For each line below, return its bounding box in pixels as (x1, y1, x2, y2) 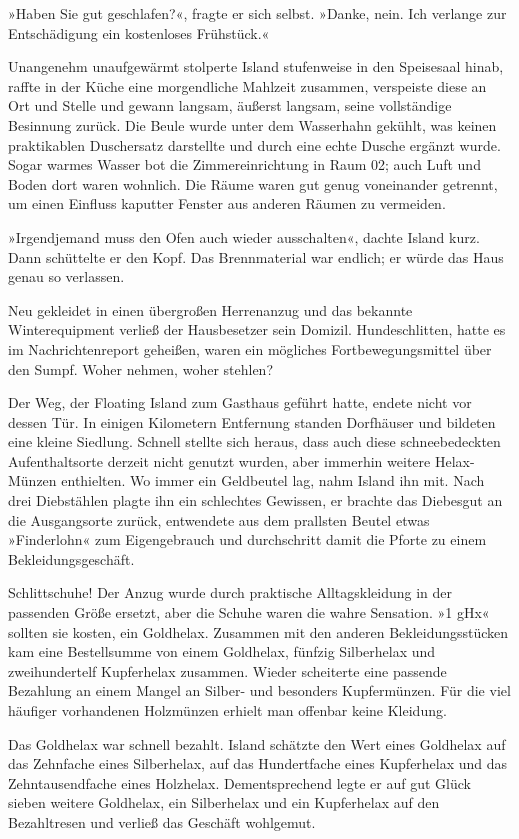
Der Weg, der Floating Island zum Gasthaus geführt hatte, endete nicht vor (8, 392, 472, 413)
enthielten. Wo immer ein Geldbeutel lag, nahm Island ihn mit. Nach (61, 470, 485, 491)
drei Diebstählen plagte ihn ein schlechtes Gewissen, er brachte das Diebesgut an (8, 490, 503, 511)
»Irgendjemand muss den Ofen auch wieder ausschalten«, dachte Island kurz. (8, 226, 480, 247)
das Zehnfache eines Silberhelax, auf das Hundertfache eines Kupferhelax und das (8, 753, 508, 774)
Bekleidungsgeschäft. (8, 548, 135, 569)
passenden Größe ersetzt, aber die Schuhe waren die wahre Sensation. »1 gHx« (8, 602, 490, 623)
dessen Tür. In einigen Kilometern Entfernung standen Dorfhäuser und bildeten (8, 411, 496, 432)
